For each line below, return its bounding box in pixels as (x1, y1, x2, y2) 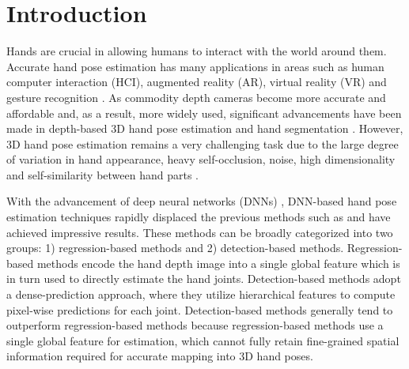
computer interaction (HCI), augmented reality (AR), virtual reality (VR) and (6, 73, 387, 90)
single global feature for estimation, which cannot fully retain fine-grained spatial (6, 332, 400, 348)
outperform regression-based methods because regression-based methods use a (6, 317, 384, 333)
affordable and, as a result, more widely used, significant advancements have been (6, 104, 402, 121)
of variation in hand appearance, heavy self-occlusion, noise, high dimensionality (6, 151, 396, 168)
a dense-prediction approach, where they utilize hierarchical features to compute (6, 286, 396, 303)
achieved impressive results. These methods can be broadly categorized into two (6, 224, 393, 240)
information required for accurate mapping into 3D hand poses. (6, 348, 313, 364)
